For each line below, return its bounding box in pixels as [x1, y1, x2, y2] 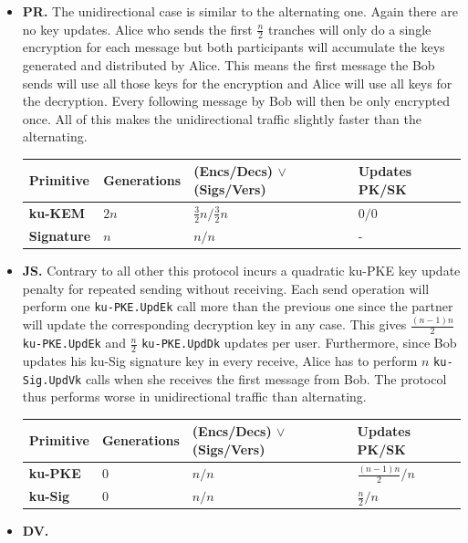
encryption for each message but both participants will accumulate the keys [22, 37, 445, 57]
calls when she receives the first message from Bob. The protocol [85, 369, 447, 388]
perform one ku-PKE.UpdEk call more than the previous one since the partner [22, 297, 453, 316]
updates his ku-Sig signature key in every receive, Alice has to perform [22, 350, 418, 370]
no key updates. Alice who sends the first [22, 19, 253, 38]
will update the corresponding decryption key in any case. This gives [22, 315, 407, 334]
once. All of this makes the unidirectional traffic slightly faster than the [22, 109, 421, 128]
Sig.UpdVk [22, 373, 82, 387]
